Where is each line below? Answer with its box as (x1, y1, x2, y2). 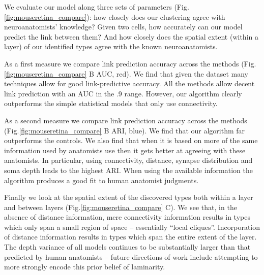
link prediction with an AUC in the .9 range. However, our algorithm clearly (4, 88, 242, 98)
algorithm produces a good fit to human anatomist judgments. (4, 175, 199, 185)
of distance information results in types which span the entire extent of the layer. (4, 231, 257, 242)
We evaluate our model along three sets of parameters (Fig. (4, 2, 189, 12)
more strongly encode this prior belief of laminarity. (4, 261, 165, 272)
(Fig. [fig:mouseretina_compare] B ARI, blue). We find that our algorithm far (4, 125, 245, 135)
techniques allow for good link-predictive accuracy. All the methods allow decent (4, 78, 255, 89)
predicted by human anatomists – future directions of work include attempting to (4, 251, 258, 262)
